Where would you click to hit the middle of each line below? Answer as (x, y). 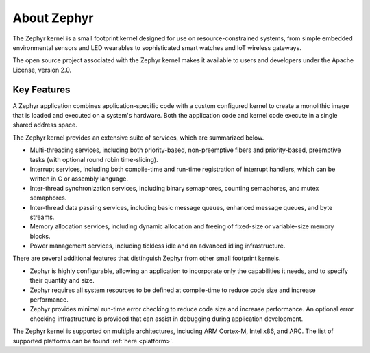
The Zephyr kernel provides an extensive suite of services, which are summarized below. (138, 138)
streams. (42, 217)
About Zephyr (53, 18)
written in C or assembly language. (79, 179)
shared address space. (45, 125)
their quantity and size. (62, 280)
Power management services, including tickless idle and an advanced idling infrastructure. (158, 246)
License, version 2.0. (42, 70)
